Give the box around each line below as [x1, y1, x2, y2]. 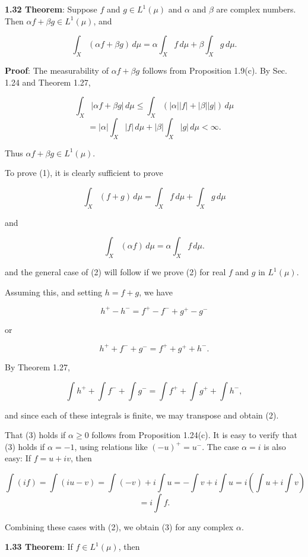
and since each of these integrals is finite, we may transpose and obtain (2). [5, 408, 279, 421]
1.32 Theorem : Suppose [5, 3, 97, 15]
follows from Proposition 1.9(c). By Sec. [142, 64, 287, 76]
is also [263, 440, 286, 452]
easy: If [5, 452, 31, 464]
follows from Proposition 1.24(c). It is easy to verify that [91, 429, 298, 441]
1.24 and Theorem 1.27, [5, 75, 91, 88]
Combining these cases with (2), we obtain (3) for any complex [5, 520, 234, 533]
